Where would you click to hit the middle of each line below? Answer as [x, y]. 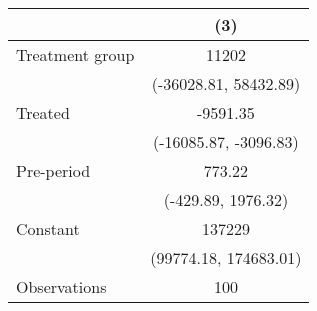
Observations [61, 286]
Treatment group [75, 54]
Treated [43, 112]
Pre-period [53, 170]
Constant [48, 228]
